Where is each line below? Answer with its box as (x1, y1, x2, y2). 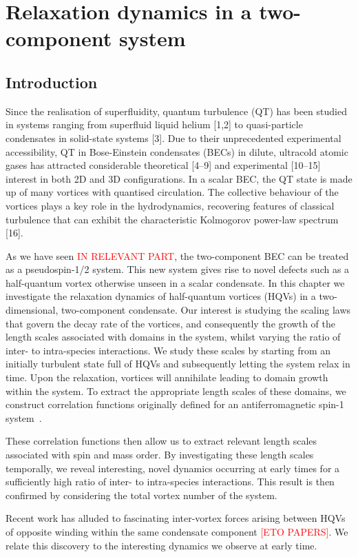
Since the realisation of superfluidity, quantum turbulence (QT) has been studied (6, 103, 347, 118)
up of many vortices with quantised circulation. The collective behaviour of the (6, 185, 339, 199)
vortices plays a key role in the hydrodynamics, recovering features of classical (6, 198, 335, 212)
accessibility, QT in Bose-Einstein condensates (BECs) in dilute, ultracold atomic (6, 144, 348, 159)
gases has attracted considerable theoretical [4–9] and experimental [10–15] (6, 158, 321, 172)
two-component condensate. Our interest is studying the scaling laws (61, 303, 351, 317)
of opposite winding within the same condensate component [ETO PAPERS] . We (6, 524, 348, 538)
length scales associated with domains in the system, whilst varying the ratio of (6, 330, 341, 344)
